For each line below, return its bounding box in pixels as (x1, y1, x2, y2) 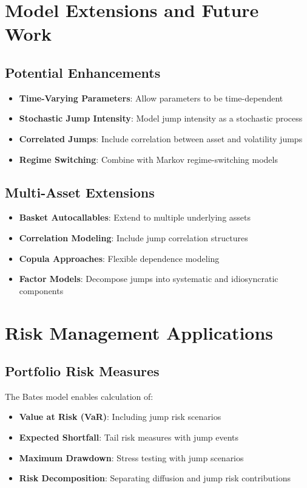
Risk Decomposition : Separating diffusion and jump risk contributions (19, 472, 291, 484)
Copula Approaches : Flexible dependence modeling (19, 252, 220, 264)
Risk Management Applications (5, 320, 274, 345)
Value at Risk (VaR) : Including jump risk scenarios (19, 410, 221, 423)
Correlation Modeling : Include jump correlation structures (19, 231, 248, 244)
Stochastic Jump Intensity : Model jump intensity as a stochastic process (19, 112, 303, 125)
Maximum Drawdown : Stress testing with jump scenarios (19, 451, 244, 464)
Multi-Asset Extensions (5, 182, 155, 201)
